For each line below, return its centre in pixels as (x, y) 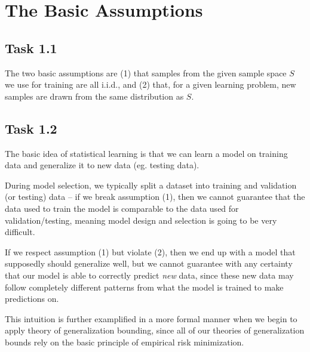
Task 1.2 (31, 128)
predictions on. (32, 299)
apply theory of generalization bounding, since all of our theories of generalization (155, 330)
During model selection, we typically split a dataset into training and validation (151, 185)
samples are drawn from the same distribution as (94, 96)
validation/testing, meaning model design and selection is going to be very (141, 220)
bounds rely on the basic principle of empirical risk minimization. (125, 342)
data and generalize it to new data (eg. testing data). (102, 165)
